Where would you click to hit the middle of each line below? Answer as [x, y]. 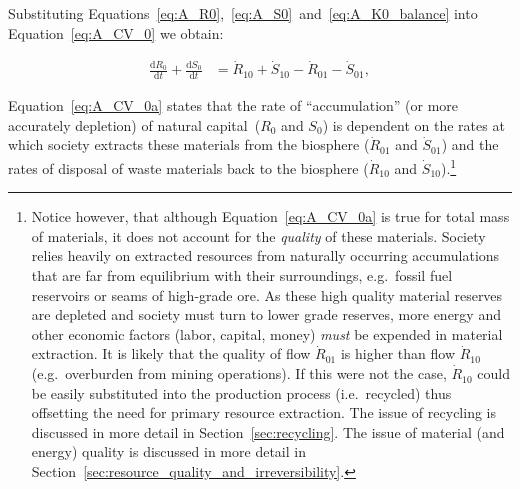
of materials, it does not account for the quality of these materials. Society [258, 235]
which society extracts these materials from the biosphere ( [189, 144]
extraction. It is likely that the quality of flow [171, 353]
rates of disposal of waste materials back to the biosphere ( [188, 167]
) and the [470, 144]
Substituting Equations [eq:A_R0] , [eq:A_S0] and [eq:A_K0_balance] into [243, 13]
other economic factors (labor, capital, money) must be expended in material [267, 333]
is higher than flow [397, 353]
